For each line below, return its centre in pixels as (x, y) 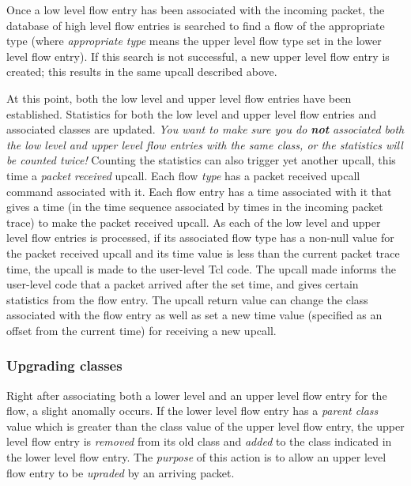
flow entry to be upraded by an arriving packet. (121, 472)
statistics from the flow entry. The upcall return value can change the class (187, 299)
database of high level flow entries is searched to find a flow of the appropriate (196, 25)
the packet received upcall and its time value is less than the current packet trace (203, 252)
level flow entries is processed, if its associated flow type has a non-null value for (200, 237)
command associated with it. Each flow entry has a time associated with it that (199, 191)
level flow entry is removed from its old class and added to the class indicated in (199, 441)
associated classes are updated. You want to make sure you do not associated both (205, 129)
